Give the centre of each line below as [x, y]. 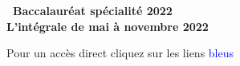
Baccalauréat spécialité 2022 [93, 10]
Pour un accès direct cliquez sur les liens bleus [120, 53]
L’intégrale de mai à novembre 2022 [108, 26]
